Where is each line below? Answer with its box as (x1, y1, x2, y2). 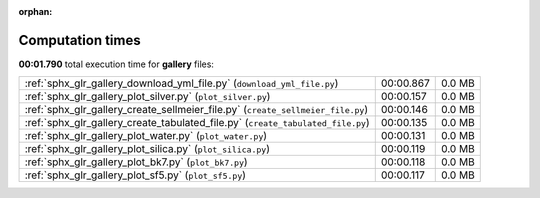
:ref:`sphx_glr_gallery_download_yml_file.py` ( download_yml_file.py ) (24, 76, 339, 90)
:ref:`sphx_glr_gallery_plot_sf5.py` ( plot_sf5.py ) (24, 168, 247, 182)
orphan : (18, 6, 53, 17)
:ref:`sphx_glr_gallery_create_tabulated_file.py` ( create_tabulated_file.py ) (24, 116, 370, 130)
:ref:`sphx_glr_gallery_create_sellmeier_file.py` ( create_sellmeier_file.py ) (24, 103, 369, 117)
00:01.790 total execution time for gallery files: (18, 58, 215, 70)
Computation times (18, 31, 141, 49)
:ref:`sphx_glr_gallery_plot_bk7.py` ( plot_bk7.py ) (24, 155, 249, 169)
